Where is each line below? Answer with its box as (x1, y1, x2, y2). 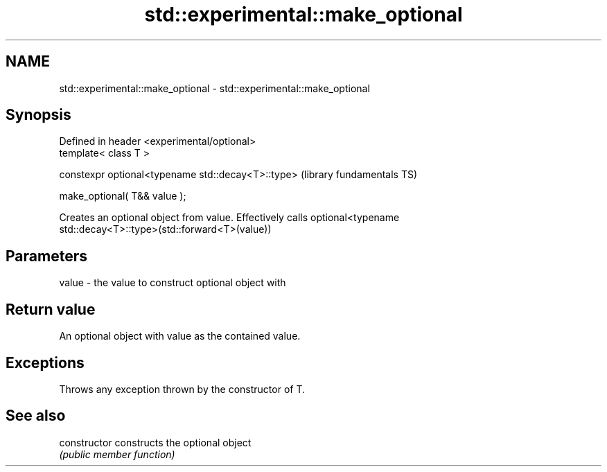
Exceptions (6, 353, 85, 372)
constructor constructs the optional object (59, 436, 252, 448)
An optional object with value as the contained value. (59, 330, 301, 342)
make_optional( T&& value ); (59, 190, 186, 202)
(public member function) (59, 448, 175, 460)
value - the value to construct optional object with (59, 277, 286, 289)
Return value (6, 300, 96, 318)
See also (6, 407, 66, 425)
